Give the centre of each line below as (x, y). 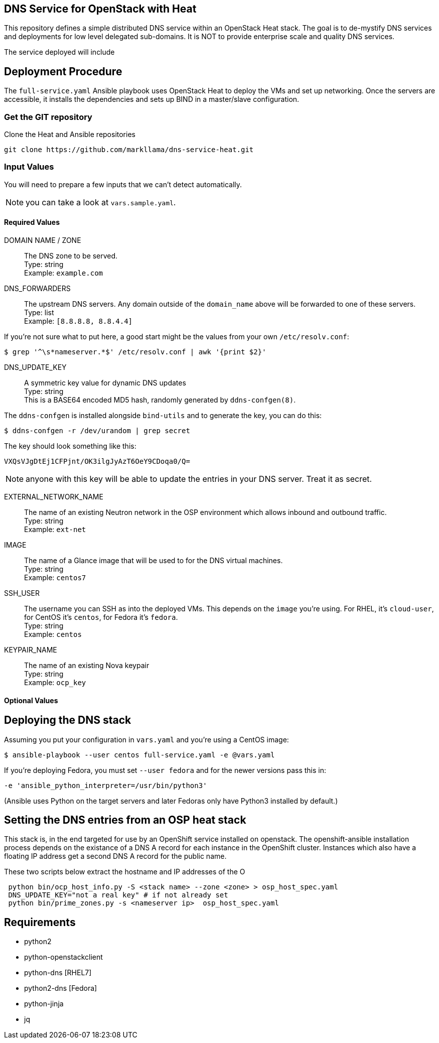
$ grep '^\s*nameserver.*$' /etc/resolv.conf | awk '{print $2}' (135, 352)
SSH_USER (22, 593)
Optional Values (31, 700)
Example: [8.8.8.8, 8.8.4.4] (78, 321)
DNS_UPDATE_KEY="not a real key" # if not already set (118, 895)
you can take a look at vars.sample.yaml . (101, 202)
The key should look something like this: (70, 446)
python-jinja (44, 1004)
